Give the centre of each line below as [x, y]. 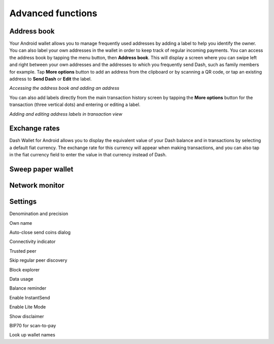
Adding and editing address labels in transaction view [66, 114]
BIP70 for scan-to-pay [33, 325]
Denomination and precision [39, 214]
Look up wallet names [32, 335]
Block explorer [25, 269]
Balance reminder [28, 288]
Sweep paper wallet [41, 169]
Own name [21, 223]
